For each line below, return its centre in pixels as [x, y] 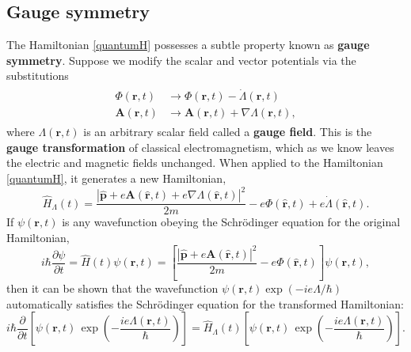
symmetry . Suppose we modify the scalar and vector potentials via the [181, 60]
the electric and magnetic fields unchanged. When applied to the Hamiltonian [195, 163]
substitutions [38, 76]
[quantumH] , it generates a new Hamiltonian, [116, 178]
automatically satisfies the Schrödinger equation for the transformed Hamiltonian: [205, 303]
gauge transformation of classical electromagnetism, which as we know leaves [200, 147]
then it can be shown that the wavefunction [112, 288]
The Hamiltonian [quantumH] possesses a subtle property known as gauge [188, 45]
